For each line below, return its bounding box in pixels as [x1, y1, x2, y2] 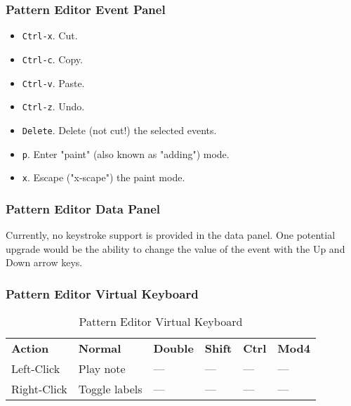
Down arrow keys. [6, 255, 83, 270]
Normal [78, 340, 121, 357]
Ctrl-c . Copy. [22, 51, 83, 66]
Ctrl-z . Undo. [22, 99, 85, 114]
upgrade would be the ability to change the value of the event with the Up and [6, 241, 345, 256]
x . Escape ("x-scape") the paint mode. [22, 170, 185, 185]
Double [153, 340, 194, 357]
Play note [78, 360, 126, 377]
